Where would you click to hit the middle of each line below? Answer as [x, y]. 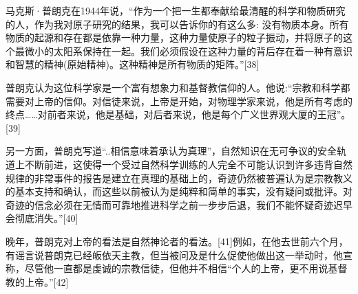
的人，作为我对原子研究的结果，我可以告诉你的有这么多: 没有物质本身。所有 [177, 24]
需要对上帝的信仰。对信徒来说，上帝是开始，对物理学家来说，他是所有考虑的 [179, 101]
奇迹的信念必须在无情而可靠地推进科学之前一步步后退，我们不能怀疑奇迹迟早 [179, 204]
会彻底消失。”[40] [42, 218]
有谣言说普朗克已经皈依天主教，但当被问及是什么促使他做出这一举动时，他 [174, 255]
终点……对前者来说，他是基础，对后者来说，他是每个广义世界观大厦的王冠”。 [178, 114]
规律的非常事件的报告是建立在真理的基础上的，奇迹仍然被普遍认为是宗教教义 [179, 178]
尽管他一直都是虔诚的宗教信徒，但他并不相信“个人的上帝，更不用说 [176, 268]
